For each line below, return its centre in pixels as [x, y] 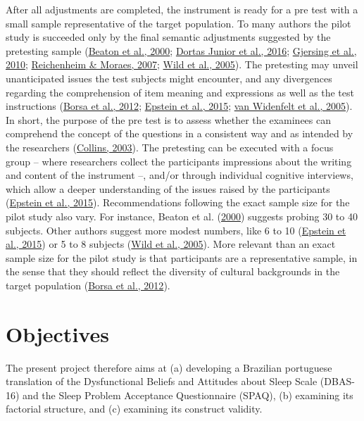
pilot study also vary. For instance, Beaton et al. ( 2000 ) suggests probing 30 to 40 [182, 216]
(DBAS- [337, 381]
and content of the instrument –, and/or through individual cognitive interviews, [180, 175]
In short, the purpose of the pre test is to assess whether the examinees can [168, 119]
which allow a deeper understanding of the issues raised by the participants [168, 188]
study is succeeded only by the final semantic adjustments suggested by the [168, 37]
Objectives [57, 333]
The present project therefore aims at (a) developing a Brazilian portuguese [169, 367]
